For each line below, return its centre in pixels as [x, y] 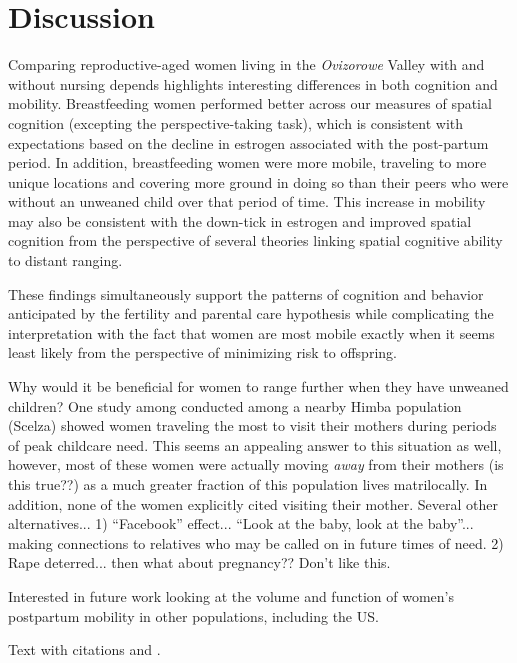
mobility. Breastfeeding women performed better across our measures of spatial [250, 103]
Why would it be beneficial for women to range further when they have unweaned [258, 386]
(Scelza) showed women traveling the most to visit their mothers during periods [252, 425]
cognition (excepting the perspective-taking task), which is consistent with [236, 122]
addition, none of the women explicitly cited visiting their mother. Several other [253, 503]
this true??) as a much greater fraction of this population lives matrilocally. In [248, 484]
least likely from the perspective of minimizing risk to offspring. [202, 352]
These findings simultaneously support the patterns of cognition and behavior [246, 293]
